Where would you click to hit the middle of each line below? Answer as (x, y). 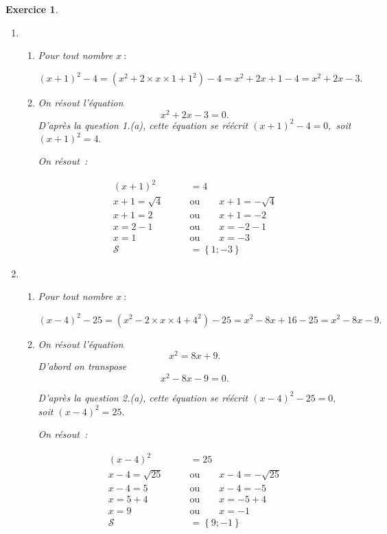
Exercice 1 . (32, 9)
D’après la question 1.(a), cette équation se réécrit (143, 125)
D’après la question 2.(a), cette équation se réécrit (143, 397)
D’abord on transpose (82, 366)
